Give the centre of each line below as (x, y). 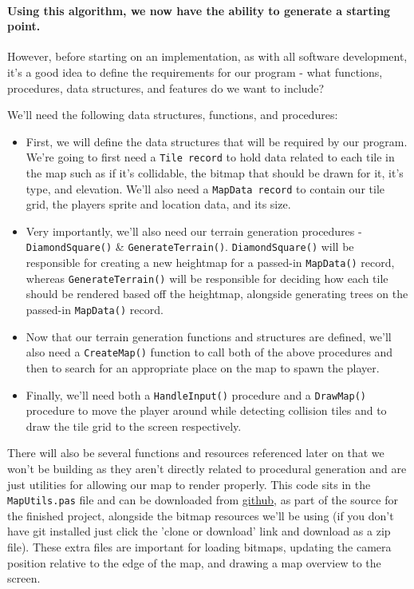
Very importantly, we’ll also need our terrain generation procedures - (194, 231)
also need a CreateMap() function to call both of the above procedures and (209, 352)
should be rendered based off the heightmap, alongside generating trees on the (217, 294)
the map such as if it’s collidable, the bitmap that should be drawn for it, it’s (215, 173)
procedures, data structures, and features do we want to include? (166, 88)
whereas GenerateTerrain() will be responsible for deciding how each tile (207, 278)
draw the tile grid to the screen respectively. (134, 426)
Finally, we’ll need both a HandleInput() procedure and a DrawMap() (196, 394)
